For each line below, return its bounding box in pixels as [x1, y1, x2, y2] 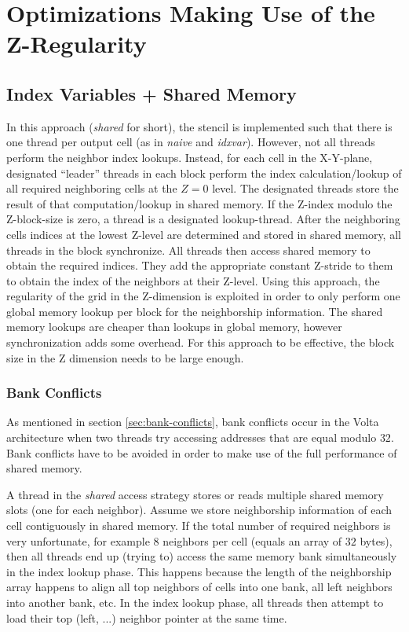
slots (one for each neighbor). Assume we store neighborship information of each [6, 502, 393, 518]
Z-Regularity [6, 28, 147, 60]
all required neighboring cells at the [6, 180, 177, 197]
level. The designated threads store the [212, 180, 399, 197]
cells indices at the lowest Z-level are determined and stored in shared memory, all [6, 226, 401, 242]
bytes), [360, 532, 393, 549]
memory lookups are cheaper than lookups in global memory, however [6, 318, 342, 335]
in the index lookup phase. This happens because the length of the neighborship [6, 563, 392, 579]
